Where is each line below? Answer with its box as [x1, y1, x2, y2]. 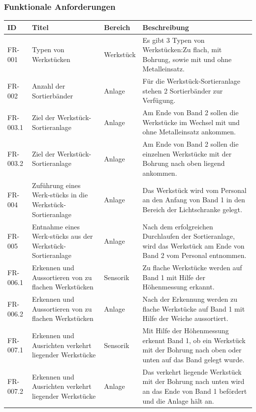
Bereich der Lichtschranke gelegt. [142, 204, 242, 214]
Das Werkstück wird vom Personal [142, 185, 247, 195]
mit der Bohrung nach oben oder [142, 345, 242, 355]
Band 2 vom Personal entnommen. [142, 250, 247, 260]
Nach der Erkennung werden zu [142, 294, 237, 304]
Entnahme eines [32, 221, 80, 231]
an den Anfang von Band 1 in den [142, 194, 245, 205]
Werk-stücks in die [32, 190, 88, 200]
